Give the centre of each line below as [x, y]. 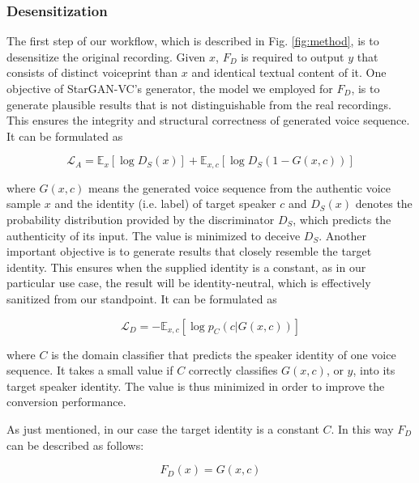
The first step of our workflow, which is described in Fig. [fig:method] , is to [193, 41]
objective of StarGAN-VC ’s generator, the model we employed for [170, 88]
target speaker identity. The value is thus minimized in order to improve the [196, 386]
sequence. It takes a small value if [90, 370]
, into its [374, 370]
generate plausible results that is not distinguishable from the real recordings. [199, 104]
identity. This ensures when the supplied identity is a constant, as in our [186, 267]
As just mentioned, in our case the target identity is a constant [163, 428]
